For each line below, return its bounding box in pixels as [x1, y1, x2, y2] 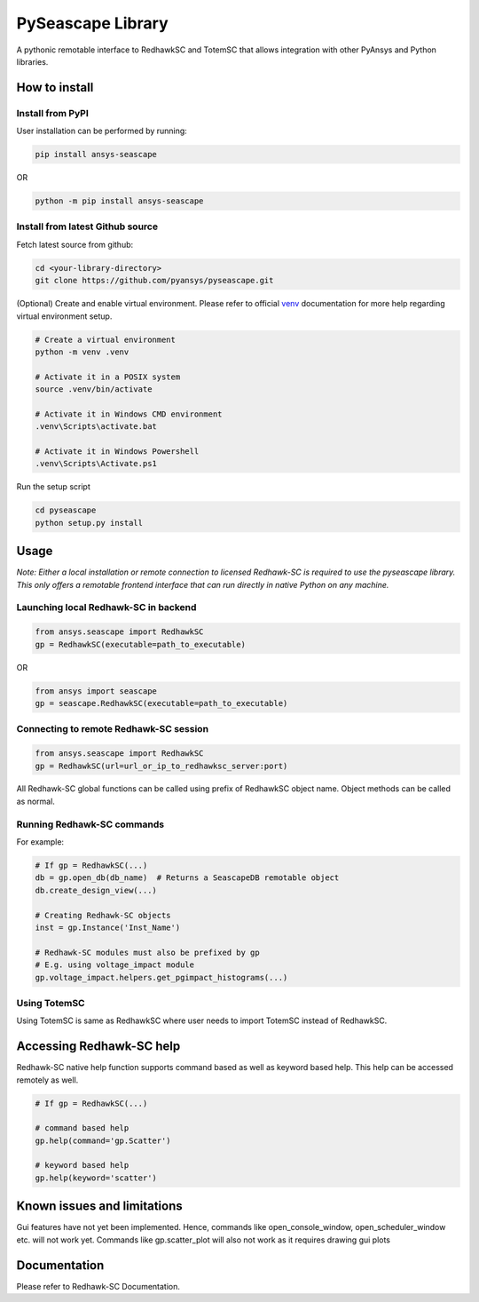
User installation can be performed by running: [16, 125, 188, 137]
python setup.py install [35, 518, 144, 528]
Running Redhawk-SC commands [16, 818, 164, 830]
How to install [16, 80, 94, 95]
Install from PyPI [16, 107, 89, 119]
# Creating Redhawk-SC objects [35, 910, 172, 920]
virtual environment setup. [16, 311, 113, 322]
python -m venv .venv [35, 346, 130, 357]
